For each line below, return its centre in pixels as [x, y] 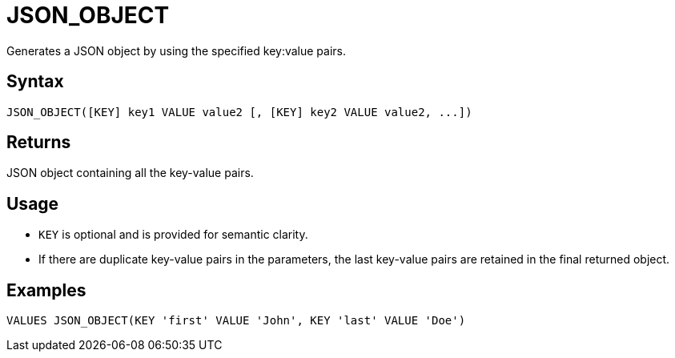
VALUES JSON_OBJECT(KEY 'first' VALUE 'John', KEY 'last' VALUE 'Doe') [236, 321]
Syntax [35, 82]
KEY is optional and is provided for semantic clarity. [173, 235]
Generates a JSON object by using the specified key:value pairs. [177, 50]
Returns [39, 143]
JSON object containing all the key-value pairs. [130, 173]
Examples [46, 290]
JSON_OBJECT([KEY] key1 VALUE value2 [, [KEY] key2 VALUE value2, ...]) [239, 112]
